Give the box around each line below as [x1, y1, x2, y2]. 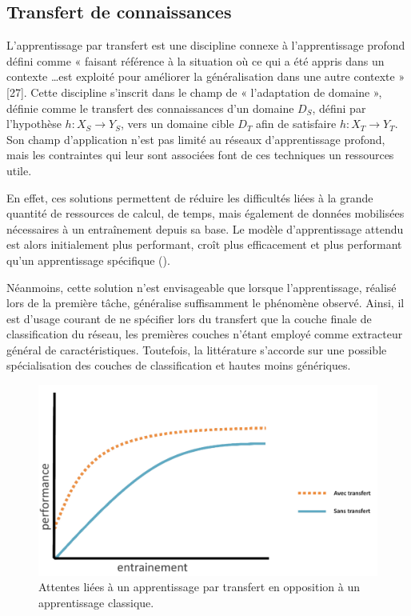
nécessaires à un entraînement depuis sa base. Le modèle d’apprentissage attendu [6, 220, 404, 237]
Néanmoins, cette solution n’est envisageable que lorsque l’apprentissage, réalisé [6, 278, 397, 295]
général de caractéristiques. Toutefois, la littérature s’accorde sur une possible [6, 341, 387, 358]
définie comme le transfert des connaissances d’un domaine [6, 99, 294, 116]
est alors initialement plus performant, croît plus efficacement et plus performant [6, 236, 402, 253]
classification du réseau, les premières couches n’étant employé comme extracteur [6, 326, 403, 342]
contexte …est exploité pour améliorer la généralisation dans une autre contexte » [6, 68, 405, 85]
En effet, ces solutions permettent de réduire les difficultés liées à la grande [6, 189, 373, 206]
